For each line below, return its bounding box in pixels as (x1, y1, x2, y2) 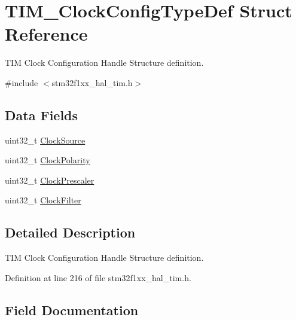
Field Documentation (5, 300, 139, 319)
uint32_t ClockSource (5, 133, 86, 146)
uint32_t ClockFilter (5, 194, 81, 206)
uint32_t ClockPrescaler (5, 173, 94, 186)
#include (5, 76, 38, 89)
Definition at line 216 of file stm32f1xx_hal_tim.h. (5, 271, 191, 284)
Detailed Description (5, 223, 136, 242)
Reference (5, 22, 88, 46)
